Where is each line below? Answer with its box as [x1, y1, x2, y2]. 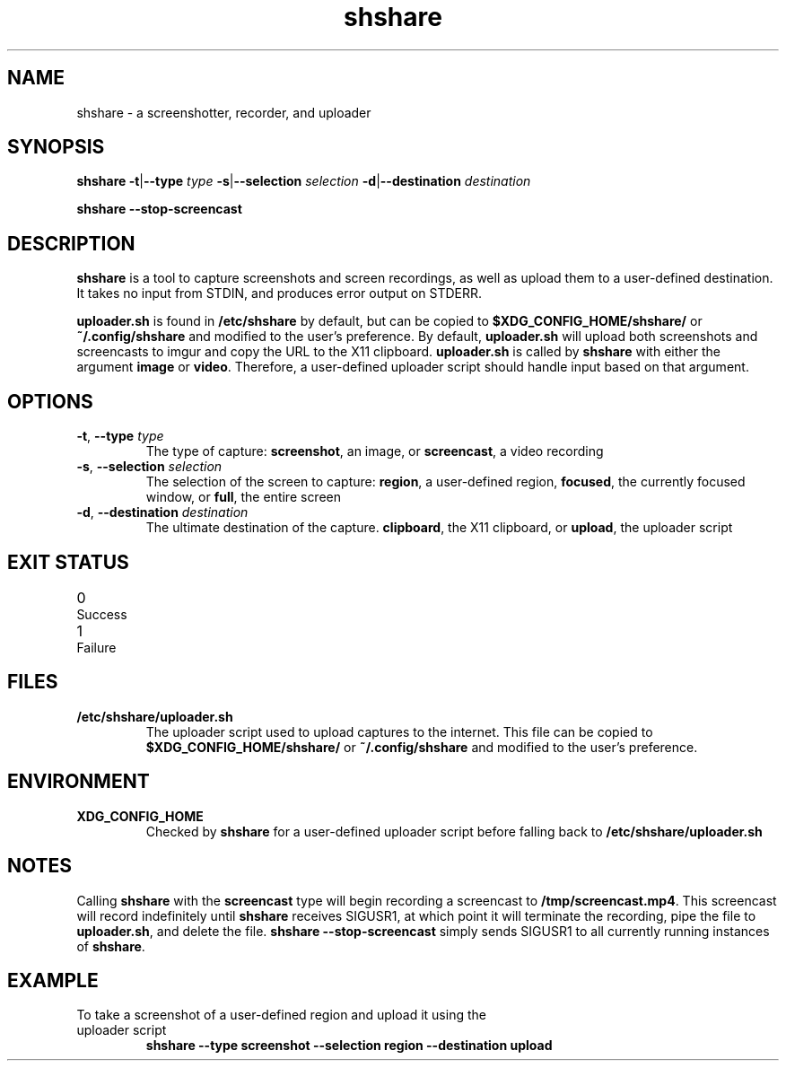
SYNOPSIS [7, 136, 105, 159]
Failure [76, 639, 117, 655]
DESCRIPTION [7, 232, 135, 255]
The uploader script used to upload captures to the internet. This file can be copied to [145, 723, 653, 740]
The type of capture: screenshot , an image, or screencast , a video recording [145, 443, 604, 460]
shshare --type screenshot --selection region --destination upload [145, 1037, 553, 1054]
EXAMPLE [7, 968, 99, 992]
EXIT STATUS [7, 550, 129, 573]
